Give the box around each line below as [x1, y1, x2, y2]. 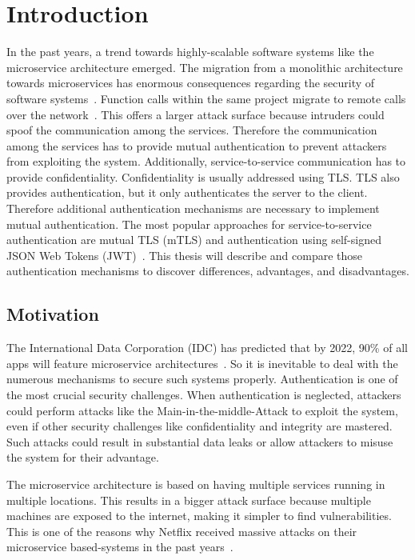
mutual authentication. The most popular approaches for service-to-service [6, 215, 372, 232]
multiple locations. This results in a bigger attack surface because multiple [6, 491, 371, 508]
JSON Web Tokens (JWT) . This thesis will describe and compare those [6, 246, 363, 263]
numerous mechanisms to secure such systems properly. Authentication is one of [6, 370, 398, 387]
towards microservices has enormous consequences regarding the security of [6, 74, 375, 91]
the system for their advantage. [6, 449, 159, 466]
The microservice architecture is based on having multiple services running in [6, 475, 385, 492]
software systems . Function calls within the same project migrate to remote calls [6, 90, 406, 106]
